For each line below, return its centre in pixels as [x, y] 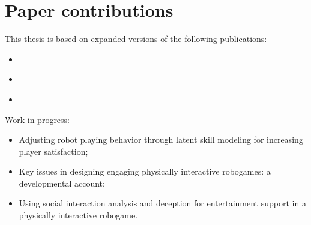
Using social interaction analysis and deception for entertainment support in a [162, 203]
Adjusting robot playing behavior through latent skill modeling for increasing [161, 139]
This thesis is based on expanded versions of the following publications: [136, 39]
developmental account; [62, 183]
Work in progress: [38, 119]
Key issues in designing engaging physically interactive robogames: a [145, 171]
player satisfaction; [53, 151]
